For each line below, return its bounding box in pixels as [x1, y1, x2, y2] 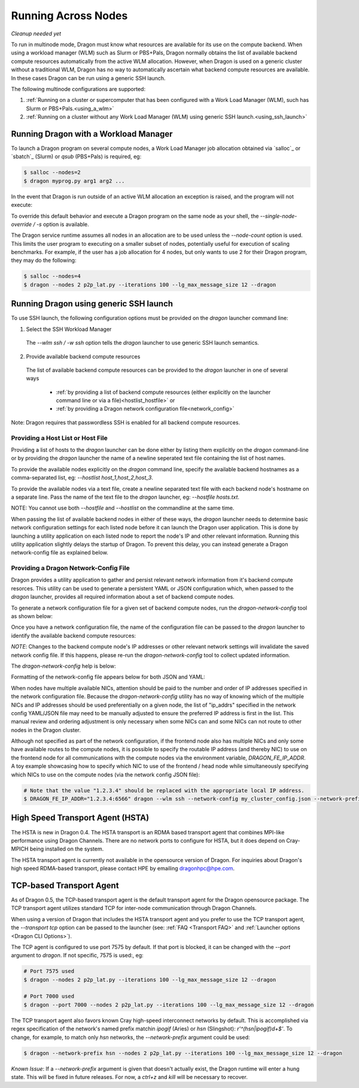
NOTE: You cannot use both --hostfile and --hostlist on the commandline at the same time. [11, 504, 235, 512]
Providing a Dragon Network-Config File [11, 564, 130, 572]
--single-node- [260, 212, 297, 219]
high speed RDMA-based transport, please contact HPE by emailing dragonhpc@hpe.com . [11, 865, 235, 872]
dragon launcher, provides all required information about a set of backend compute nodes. [11, 593, 235, 601]
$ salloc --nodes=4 [23, 273, 81, 280]
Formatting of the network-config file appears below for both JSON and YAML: [11, 673, 206, 680]
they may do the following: [11, 257, 77, 264]
